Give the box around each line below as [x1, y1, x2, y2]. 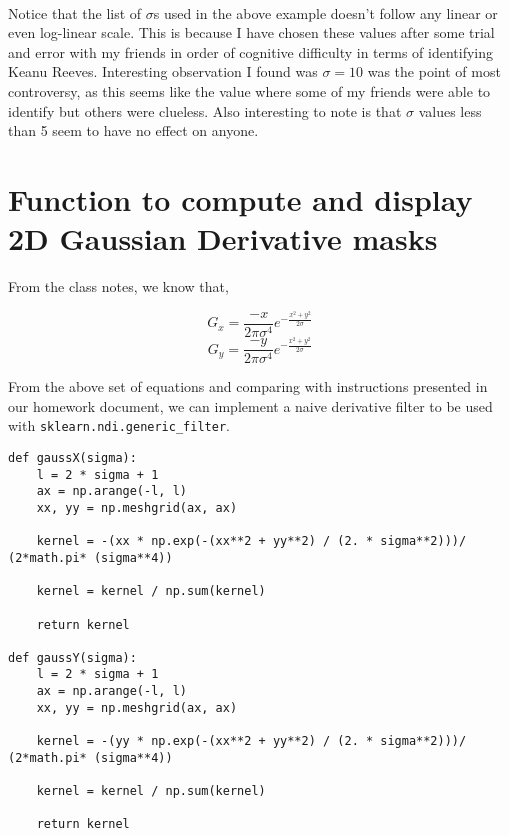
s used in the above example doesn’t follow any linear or [153, 2, 498, 23]
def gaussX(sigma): [8, 450, 137, 465]
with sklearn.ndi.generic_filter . [8, 415, 230, 436]
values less [418, 100, 482, 121]
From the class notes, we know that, [8, 276, 229, 297]
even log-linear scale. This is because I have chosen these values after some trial [8, 22, 495, 43]
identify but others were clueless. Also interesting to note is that [8, 100, 402, 121]
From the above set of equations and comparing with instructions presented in [8, 376, 488, 397]
